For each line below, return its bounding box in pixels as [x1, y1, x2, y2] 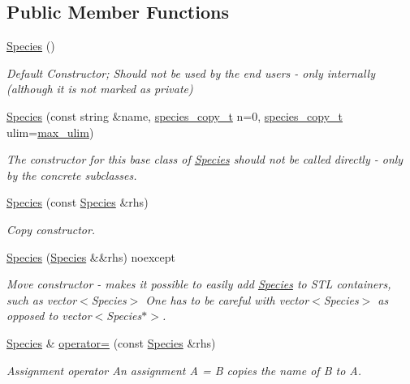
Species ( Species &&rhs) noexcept [6, 248, 175, 265]
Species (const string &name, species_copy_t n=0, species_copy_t [6, 107, 343, 124]
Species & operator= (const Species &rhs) [6, 334, 216, 351]
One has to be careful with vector [145, 291, 309, 308]
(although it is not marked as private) [6, 80, 193, 97]
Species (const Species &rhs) [6, 194, 149, 211]
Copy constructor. [6, 220, 96, 237]
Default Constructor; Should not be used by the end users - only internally [6, 64, 375, 81]
